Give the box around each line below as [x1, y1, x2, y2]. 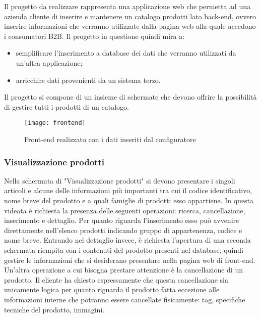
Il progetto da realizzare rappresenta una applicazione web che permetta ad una [4, 1, 251, 11]
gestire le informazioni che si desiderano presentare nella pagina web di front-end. [4, 254, 255, 265]
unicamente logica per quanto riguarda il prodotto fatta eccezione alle [4, 284, 220, 295]
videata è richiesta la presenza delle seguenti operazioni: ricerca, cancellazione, [4, 205, 245, 215]
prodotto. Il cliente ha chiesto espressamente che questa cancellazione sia [4, 274, 228, 285]
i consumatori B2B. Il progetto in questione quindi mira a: [4, 30, 185, 41]
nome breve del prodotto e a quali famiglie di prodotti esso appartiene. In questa [4, 195, 254, 205]
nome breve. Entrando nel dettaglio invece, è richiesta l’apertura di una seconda [4, 235, 251, 245]
